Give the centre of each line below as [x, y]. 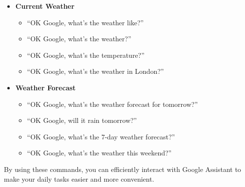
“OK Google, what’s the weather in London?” [95, 71]
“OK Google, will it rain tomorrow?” [82, 120]
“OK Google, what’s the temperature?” [86, 55]
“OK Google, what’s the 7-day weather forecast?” [101, 136]
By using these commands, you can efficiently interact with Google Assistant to [122, 169]
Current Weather [45, 6]
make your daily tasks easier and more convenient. [79, 178]
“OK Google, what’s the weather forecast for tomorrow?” [113, 104]
